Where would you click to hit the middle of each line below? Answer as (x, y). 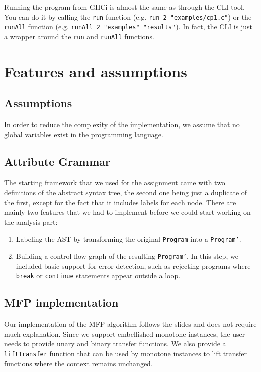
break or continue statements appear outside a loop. (98, 275)
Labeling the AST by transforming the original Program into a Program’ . (128, 239)
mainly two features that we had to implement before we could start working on (127, 212)
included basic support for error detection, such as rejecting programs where (133, 265)
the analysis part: (31, 222)
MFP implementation (61, 303)
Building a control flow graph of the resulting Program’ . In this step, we (127, 256)
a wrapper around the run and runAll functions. (79, 36)
